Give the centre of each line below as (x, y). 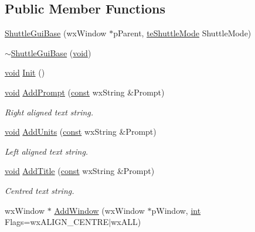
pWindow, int (176, 210)
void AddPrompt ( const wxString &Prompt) (85, 92)
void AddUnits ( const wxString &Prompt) (81, 132)
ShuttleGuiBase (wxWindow (56, 33)
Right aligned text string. (49, 112)
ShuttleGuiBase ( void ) (51, 52)
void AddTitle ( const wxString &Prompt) (80, 171)
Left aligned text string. (47, 151)
